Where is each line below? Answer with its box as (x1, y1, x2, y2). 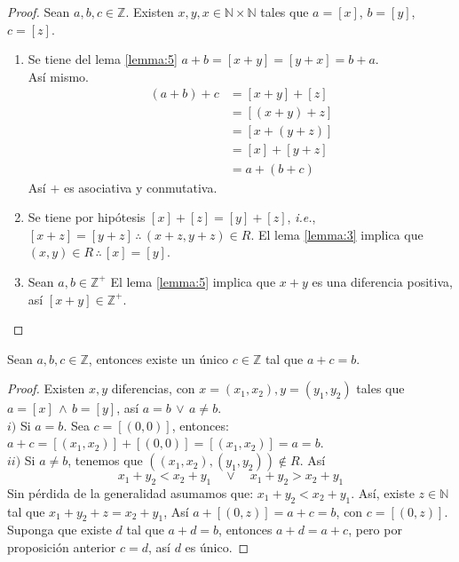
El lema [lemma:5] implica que (110, 272, 276, 290)
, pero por (348, 520, 402, 539)
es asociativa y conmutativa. (63, 178, 218, 196)
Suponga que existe (7, 520, 112, 539)
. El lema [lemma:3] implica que (250, 225, 423, 243)
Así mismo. (28, 67, 89, 85)
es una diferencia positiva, (312, 272, 453, 290)
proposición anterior (7, 538, 116, 557)
